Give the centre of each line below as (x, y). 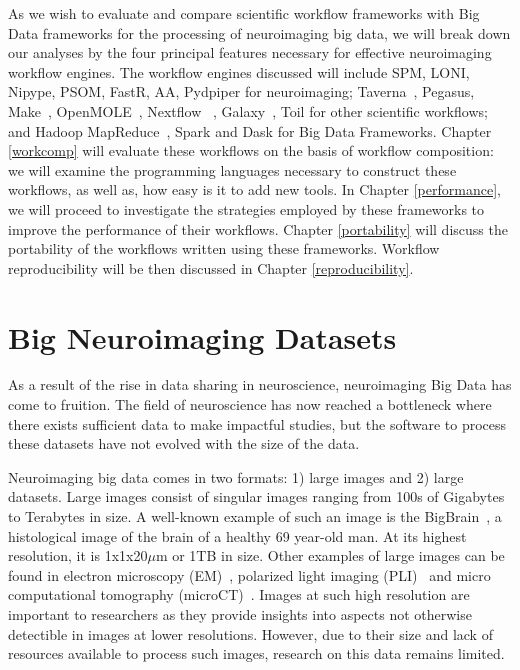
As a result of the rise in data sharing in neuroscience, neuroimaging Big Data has (260, 384)
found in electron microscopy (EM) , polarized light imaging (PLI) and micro (249, 574)
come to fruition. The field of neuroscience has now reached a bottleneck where (250, 404)
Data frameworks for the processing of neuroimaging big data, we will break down (259, 32)
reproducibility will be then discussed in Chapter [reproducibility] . (211, 267)
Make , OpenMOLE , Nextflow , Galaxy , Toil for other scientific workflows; (248, 110)
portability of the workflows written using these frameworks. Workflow (224, 248)
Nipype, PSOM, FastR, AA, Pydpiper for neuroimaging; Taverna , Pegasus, (241, 91)
